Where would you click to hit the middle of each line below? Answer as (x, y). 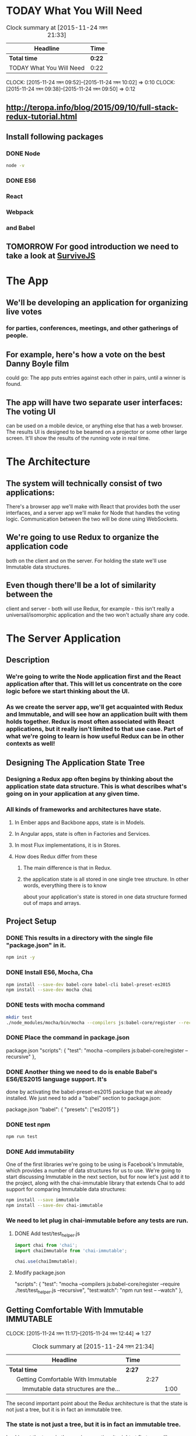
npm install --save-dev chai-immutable (55, 1206)
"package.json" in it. (36, 945)
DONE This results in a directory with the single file (80, 938)
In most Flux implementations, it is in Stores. (67, 845)
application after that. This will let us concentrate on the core (94, 684)
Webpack (20, 212)
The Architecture (48, 462)
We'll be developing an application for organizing (97, 302)
